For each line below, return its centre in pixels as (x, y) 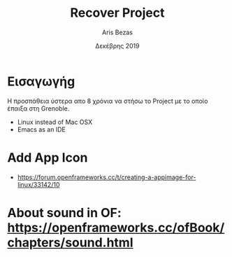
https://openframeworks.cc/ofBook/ (116, 227)
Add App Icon (48, 157)
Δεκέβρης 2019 (117, 46)
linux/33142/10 (38, 184)
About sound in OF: (65, 213)
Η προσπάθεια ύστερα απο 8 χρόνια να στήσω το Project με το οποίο (108, 101)
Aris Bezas (117, 32)
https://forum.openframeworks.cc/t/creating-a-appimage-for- (107, 177)
